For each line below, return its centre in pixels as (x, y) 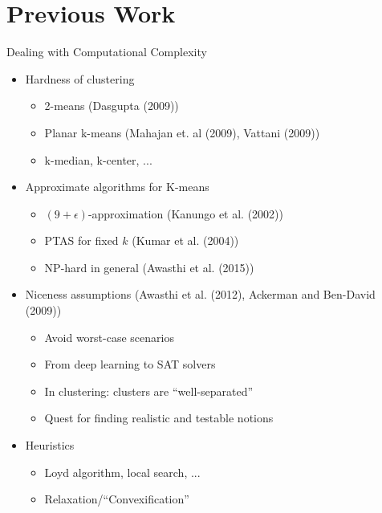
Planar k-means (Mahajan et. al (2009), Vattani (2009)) (182, 132)
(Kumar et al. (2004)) (185, 240)
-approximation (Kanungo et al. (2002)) (185, 213)
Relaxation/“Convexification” (117, 499)
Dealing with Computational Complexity (107, 52)
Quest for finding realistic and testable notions (159, 418)
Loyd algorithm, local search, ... (122, 472)
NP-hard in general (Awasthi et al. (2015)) (149, 267)
